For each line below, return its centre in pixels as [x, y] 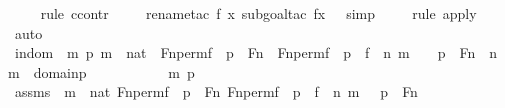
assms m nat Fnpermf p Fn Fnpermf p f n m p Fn [216, 91]
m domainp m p [101, 71]
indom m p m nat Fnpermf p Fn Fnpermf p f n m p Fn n [256, 52]
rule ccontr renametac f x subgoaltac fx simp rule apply [258, 13]
